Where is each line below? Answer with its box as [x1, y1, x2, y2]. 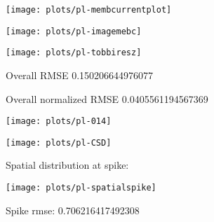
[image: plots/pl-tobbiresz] [6, 48, 142, 58]
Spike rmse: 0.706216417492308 [6, 202, 140, 217]
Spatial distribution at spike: [6, 158, 129, 172]
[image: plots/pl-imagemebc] [6, 26, 142, 36]
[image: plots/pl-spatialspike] [6, 183, 156, 193]
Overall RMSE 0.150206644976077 [6, 67, 154, 82]
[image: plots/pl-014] [6, 116, 112, 127]
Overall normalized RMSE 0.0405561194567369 [6, 91, 208, 106]
